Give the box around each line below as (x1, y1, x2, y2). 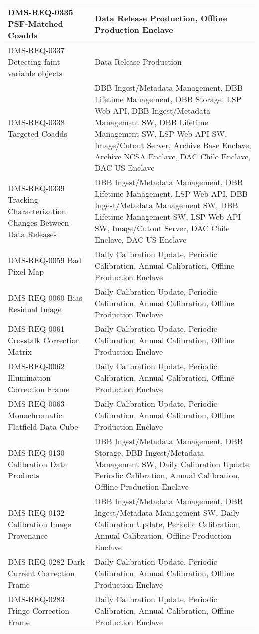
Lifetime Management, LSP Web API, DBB (94, 188, 248, 199)
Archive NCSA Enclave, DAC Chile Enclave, (94, 151, 251, 162)
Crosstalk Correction (8, 334, 80, 346)
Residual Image (8, 303, 62, 315)
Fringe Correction (8, 605, 70, 616)
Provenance (8, 530, 48, 541)
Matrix (8, 346, 32, 357)
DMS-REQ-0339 (8, 182, 65, 194)
